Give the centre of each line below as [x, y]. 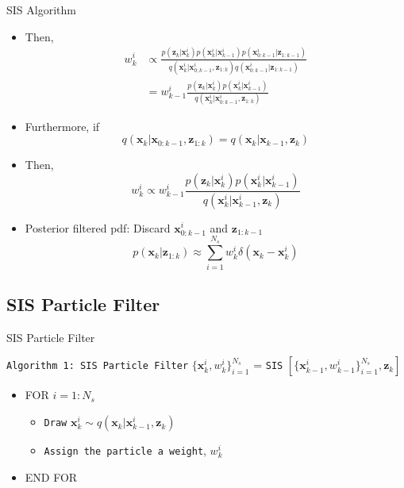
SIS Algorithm [41, 10]
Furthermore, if [62, 126]
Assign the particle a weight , [125, 450]
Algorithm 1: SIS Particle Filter [98, 366]
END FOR [51, 476]
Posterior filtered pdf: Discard [98, 227]
